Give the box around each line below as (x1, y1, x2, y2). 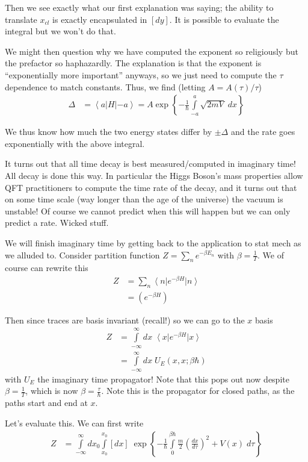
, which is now (25, 384, 78, 397)
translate (5, 13, 37, 25)
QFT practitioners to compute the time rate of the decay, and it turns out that (5, 181, 297, 193)
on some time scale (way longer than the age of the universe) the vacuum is (5, 193, 283, 205)
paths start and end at (5, 396, 88, 409)
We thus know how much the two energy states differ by (5, 125, 212, 138)
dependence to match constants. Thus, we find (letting (5, 80, 206, 93)
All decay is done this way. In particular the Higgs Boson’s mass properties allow (5, 169, 303, 181)
